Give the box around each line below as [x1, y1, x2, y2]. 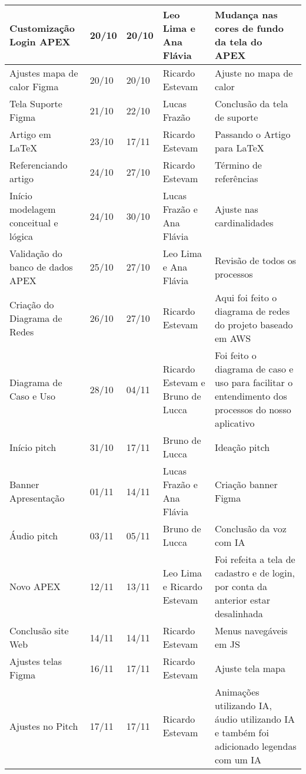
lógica [9, 229, 34, 243]
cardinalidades [214, 216, 274, 229]
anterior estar [214, 593, 270, 607]
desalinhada [214, 607, 263, 620]
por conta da [214, 579, 267, 593]
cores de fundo [214, 21, 284, 35]
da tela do [214, 35, 262, 48]
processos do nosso [214, 403, 291, 416]
